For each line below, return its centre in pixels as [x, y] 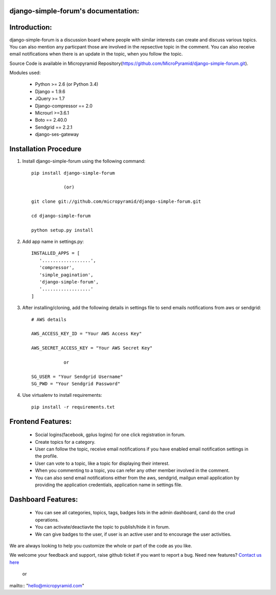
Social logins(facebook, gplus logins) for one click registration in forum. [110, 435]
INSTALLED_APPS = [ [56, 253]
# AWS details [49, 319]
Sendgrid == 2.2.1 [54, 127]
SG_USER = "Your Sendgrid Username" [77, 376]
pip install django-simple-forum [73, 173]
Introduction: [31, 27]
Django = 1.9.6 [50, 91]
